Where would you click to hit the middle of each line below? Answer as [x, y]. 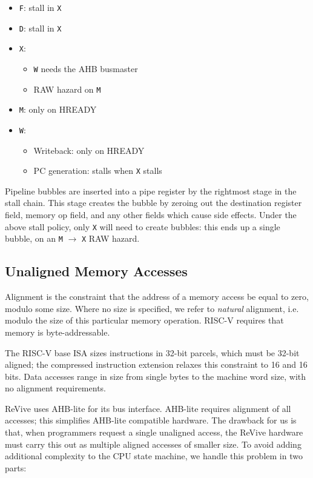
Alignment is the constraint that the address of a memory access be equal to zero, [157, 297]
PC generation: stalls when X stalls [98, 171]
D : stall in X [40, 28]
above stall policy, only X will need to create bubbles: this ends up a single [143, 226]
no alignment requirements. [55, 388]
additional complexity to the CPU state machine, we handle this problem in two [154, 456]
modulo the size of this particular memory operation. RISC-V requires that [144, 320]
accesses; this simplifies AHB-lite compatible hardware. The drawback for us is [151, 420]
